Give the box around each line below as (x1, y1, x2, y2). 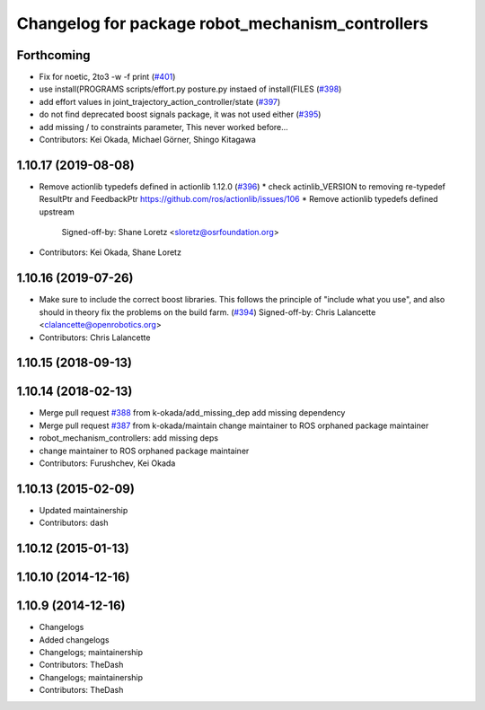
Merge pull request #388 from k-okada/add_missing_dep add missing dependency (39, 408, 346, 418)
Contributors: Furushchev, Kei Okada (39, 458, 176, 469)
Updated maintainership (39, 504, 128, 515)
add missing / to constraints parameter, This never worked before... (39, 121, 289, 132)
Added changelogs (39, 634, 110, 645)
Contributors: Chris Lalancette (39, 332, 151, 343)
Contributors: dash (39, 517, 109, 529)
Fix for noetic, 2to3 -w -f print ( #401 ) (39, 72, 176, 83)
